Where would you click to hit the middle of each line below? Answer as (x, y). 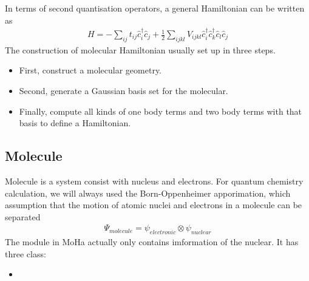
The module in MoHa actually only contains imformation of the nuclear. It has (152, 242)
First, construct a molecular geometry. (90, 70)
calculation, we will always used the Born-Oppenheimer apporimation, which (148, 193)
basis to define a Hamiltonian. (75, 123)
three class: (25, 253)
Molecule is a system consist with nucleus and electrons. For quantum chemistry (154, 181)
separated (23, 216)
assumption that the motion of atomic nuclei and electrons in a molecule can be (154, 205)
